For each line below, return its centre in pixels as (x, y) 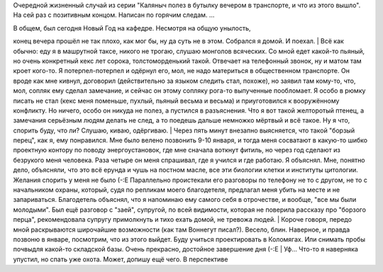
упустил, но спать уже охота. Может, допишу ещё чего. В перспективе (121, 259)
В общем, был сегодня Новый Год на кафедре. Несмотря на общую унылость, (132, 28)
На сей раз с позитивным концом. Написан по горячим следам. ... (114, 15)
